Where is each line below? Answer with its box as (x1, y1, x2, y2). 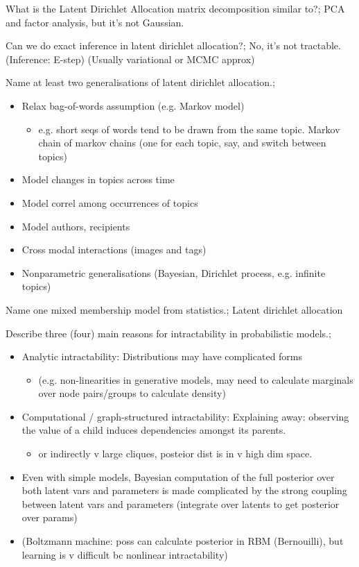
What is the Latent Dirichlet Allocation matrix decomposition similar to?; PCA (6, 1, 345, 15)
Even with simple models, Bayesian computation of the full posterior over (21, 469, 335, 484)
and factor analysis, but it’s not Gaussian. (6, 15, 184, 29)
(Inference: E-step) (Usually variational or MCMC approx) (6, 51, 255, 66)
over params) (21, 510, 78, 525)
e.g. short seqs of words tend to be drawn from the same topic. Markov (38, 121, 340, 136)
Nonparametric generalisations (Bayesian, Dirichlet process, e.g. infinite (21, 265, 326, 280)
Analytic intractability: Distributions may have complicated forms (21, 349, 303, 364)
